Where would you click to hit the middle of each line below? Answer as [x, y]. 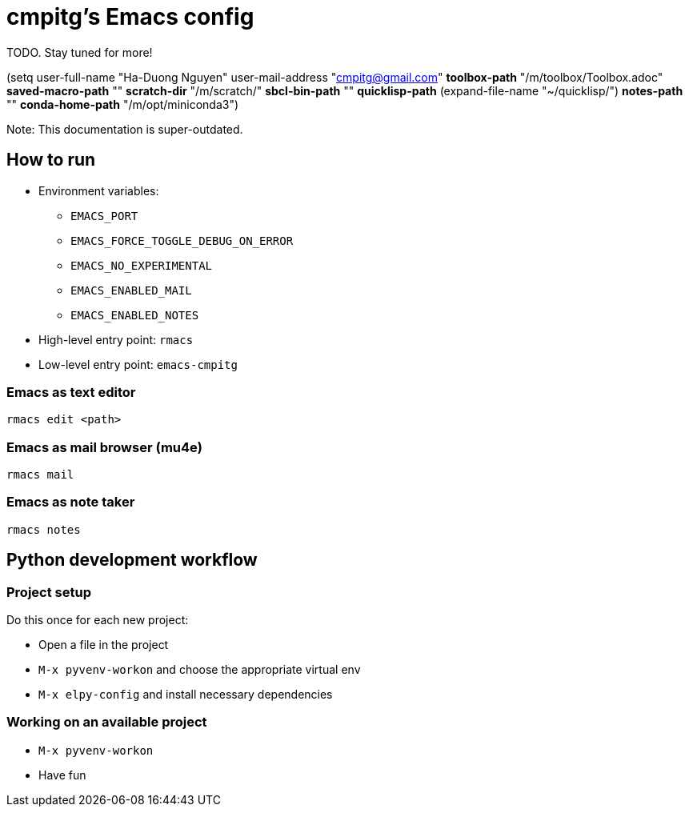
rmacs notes [44, 529]
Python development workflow [132, 560]
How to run [51, 160]
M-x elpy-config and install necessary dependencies [186, 695]
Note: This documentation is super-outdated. [125, 129]
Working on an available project [107, 722]
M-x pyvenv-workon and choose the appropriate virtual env [200, 670]
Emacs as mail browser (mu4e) [104, 447]
